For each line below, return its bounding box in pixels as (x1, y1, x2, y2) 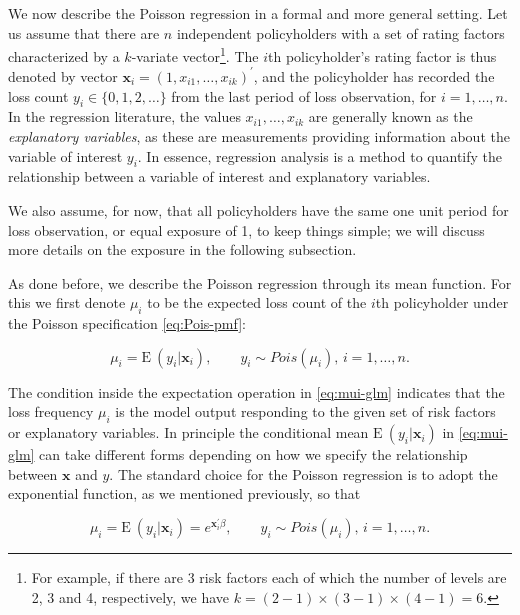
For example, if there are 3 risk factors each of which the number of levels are (31, 567, 507, 588)
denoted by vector (8, 65, 118, 86)
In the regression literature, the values (8, 106, 241, 127)
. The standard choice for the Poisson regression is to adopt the (109, 463, 498, 484)
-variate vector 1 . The (131, 43, 259, 66)
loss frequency (8, 401, 94, 422)
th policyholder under (375, 292, 509, 313)
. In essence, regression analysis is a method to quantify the (137, 145, 503, 166)
